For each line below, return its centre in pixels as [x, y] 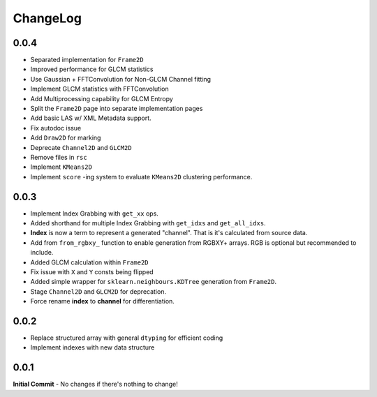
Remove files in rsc [59, 157]
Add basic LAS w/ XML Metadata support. [91, 118]
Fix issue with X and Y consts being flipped [92, 272]
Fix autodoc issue [56, 128]
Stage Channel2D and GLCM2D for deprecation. [98, 291]
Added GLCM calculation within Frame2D [90, 262]
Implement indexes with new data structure [93, 347]
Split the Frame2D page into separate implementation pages [117, 109]
